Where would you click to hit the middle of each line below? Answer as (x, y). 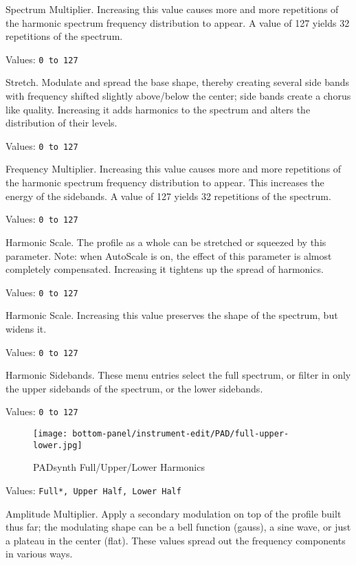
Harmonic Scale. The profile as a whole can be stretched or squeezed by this (166, 242)
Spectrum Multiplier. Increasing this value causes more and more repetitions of (172, 9)
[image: (51, 434)
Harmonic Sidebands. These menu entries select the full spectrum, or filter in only (178, 375)
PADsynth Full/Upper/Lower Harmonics (119, 467)
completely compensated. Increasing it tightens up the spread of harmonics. (165, 269)
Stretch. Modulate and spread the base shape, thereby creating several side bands (177, 82)
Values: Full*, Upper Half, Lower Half (93, 490)
